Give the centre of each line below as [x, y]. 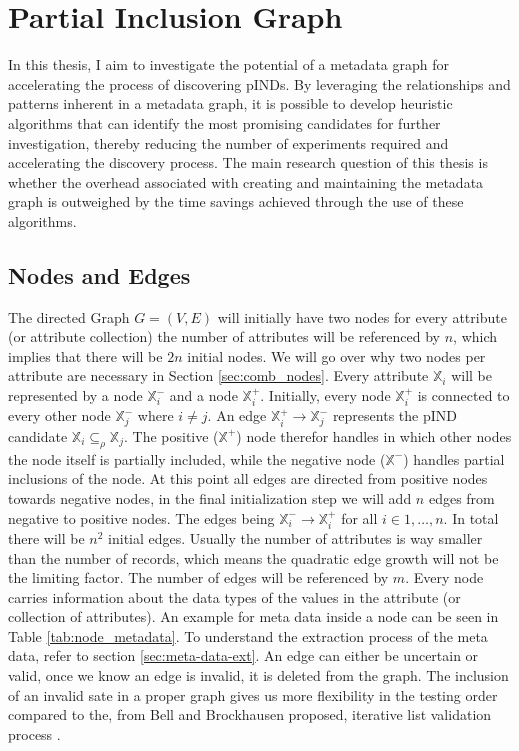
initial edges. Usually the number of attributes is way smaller [295, 537]
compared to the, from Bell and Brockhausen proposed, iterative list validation [250, 714]
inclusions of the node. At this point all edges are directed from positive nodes [248, 478]
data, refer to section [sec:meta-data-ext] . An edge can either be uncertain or [243, 655]
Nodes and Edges [99, 274]
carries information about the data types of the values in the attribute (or [234, 596]
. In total [471, 517]
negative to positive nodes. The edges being [141, 517]
